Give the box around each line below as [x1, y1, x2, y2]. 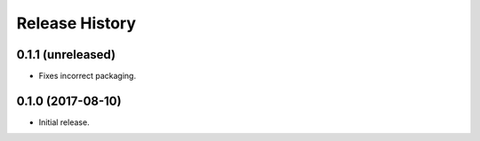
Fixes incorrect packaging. [38, 71, 137, 82]
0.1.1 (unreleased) [16, 47, 116, 62]
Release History [16, 13, 137, 33]
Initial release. [38, 116, 90, 128]
